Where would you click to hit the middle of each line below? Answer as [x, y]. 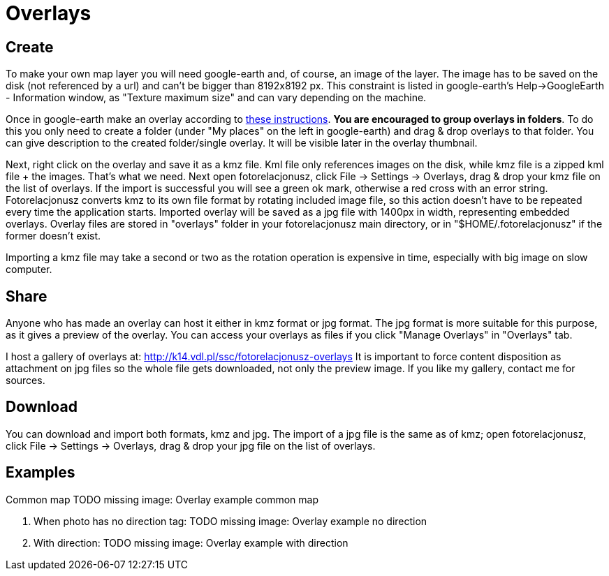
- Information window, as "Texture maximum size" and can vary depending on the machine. [216, 98]
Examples [41, 473]
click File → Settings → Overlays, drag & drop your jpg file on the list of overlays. [191, 445]
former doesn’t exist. [53, 236]
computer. [29, 269]
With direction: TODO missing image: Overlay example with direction [191, 542]
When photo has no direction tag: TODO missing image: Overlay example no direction [230, 521]
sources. [25, 381]
